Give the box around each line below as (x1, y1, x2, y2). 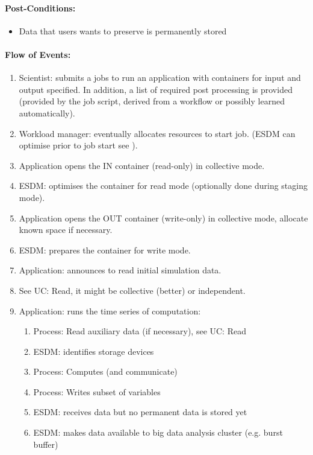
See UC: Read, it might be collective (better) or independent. (19, 284, 246, 296)
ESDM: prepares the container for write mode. (19, 243, 191, 256)
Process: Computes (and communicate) (33, 365, 178, 378)
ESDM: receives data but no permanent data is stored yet (33, 406, 247, 418)
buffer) (33, 437, 58, 450)
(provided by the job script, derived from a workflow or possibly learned (19, 95, 285, 107)
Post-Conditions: (5, 1, 76, 14)
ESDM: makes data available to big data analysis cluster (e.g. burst (33, 426, 283, 439)
